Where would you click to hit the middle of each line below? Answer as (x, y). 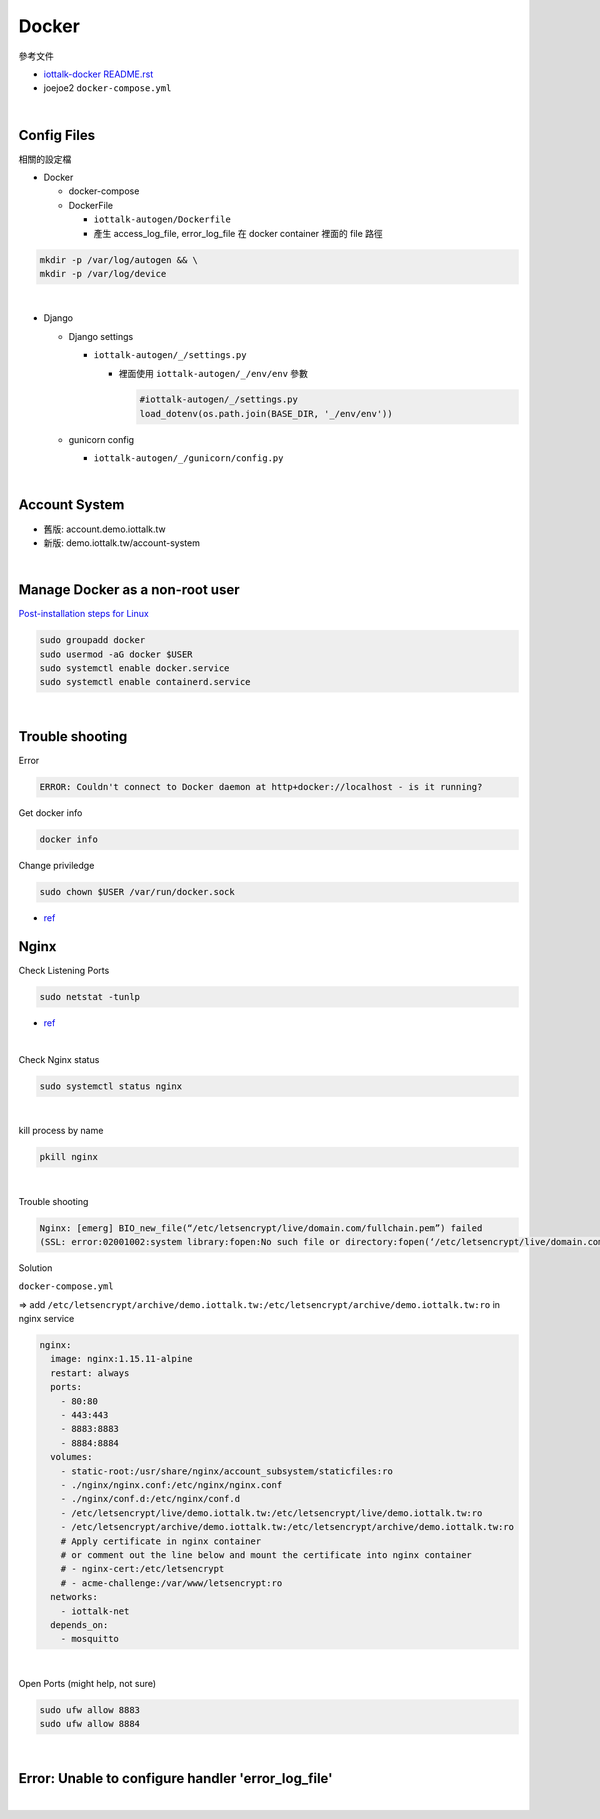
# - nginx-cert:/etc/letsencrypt (142, 1569)
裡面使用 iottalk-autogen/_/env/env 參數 (213, 373)
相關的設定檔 (45, 159)
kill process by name (61, 1131)
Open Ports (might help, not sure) (87, 1683)
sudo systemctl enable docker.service (134, 668)
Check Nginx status (59, 1059)
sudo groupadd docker (92, 640)
